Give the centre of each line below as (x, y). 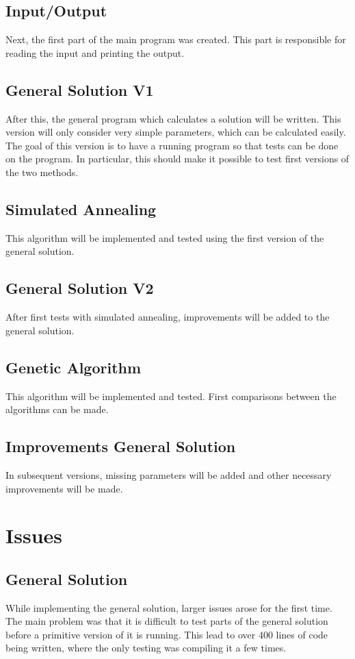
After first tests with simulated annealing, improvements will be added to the (168, 317)
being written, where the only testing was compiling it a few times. (146, 648)
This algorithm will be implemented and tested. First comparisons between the (171, 396)
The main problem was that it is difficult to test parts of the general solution (167, 621)
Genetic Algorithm (74, 367)
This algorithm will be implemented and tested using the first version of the (165, 237)
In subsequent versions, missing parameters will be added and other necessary (169, 474)
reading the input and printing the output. (95, 52)
